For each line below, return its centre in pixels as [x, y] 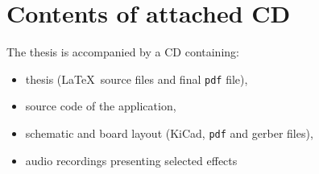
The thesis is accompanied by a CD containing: [123, 52]
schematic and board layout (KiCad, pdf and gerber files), [169, 133]
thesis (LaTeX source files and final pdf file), [137, 79]
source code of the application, [101, 106]
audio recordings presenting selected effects [131, 160]
